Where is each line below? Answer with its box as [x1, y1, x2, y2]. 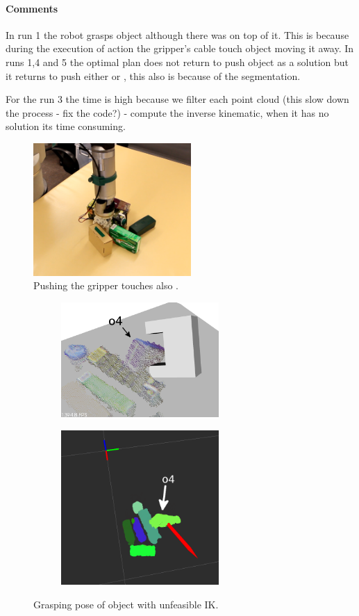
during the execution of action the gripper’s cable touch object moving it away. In [6, 41, 354, 56]
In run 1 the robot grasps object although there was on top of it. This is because [6, 27, 349, 42]
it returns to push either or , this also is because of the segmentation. [6, 68, 301, 83]
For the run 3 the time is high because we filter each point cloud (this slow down [6, 92, 349, 106]
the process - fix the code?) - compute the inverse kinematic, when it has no [6, 105, 329, 120]
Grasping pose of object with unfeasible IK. [33, 597, 219, 611]
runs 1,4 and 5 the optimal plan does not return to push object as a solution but [6, 54, 349, 69]
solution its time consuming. [6, 119, 126, 133]
